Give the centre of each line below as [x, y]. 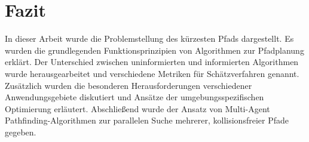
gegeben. [21, 132]
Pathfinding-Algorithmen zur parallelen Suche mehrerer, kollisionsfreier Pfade [147, 120]
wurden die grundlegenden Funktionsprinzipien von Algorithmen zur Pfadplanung [154, 50]
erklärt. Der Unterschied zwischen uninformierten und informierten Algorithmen [152, 62]
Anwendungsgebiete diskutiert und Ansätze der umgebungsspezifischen [134, 97]
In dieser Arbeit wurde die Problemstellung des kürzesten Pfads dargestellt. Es [149, 38]
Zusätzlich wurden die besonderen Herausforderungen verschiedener [129, 85]
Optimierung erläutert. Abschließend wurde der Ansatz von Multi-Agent [137, 108]
